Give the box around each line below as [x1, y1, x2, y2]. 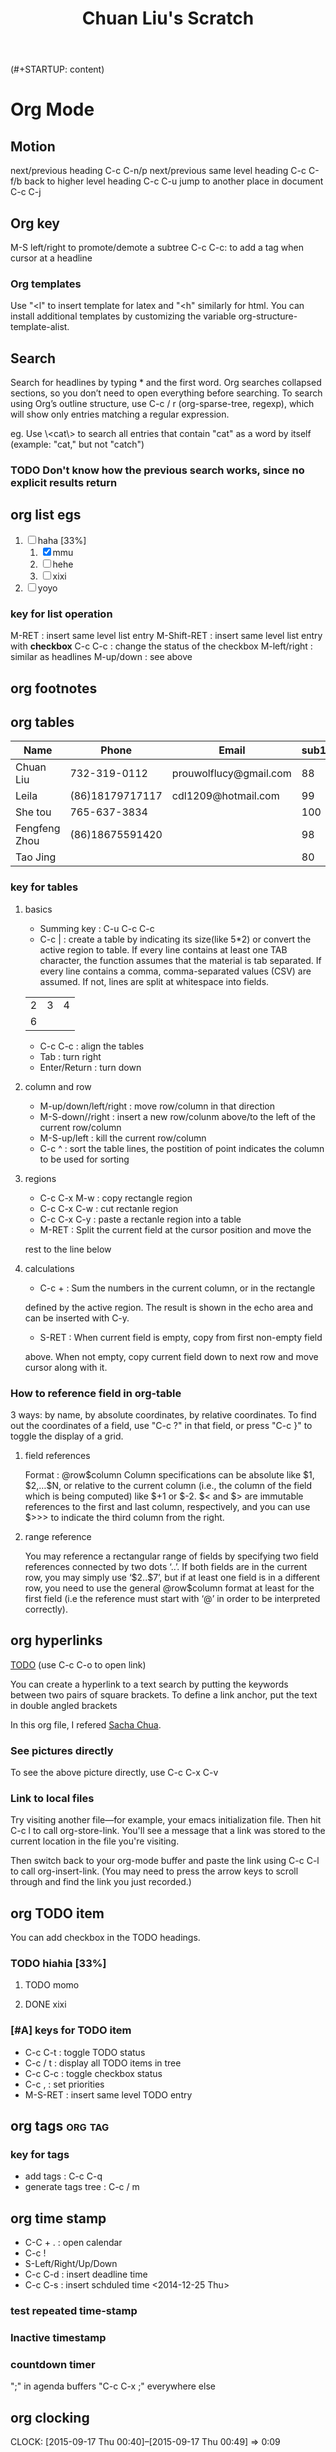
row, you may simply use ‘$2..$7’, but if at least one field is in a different [24, 1571, 321, 1583]
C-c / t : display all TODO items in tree [24, 2057, 182, 2069]
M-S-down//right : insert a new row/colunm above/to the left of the [39, 1110, 316, 1122]
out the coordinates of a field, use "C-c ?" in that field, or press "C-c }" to [10, 1419, 313, 1431]
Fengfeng [15, 822, 61, 836]
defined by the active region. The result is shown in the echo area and [24, 1301, 314, 1313]
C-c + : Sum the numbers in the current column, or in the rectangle [39, 1282, 316, 1294]
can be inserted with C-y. [24, 1312, 130, 1324]
